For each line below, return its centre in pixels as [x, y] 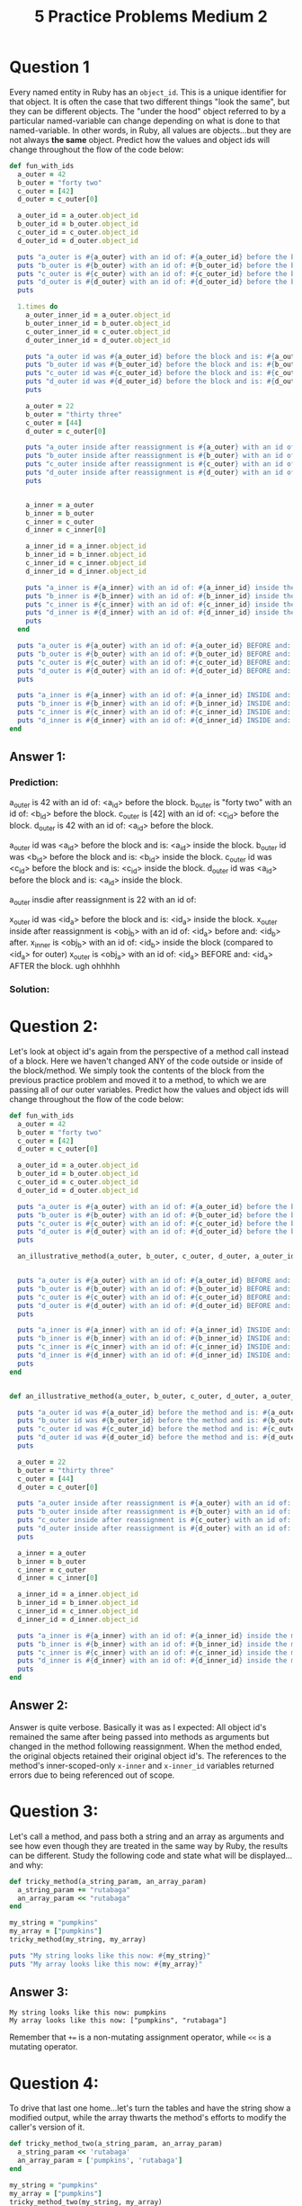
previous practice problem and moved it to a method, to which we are [138, 1080]
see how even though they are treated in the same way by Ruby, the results [149, 1845]
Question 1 [49, 67]
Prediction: [34, 783]
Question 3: [54, 1811]
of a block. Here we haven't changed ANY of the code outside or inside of [146, 1061]
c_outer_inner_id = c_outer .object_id [98, 332]
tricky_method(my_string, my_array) [78, 1940]
